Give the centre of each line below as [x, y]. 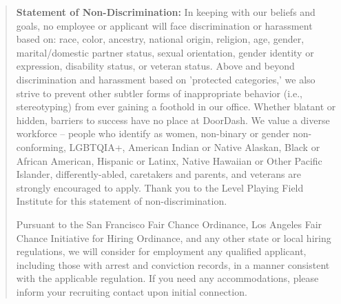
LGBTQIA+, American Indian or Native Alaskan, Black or [195, 146]
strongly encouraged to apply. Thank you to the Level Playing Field [160, 187]
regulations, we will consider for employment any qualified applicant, [161, 251]
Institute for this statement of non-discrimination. [122, 201]
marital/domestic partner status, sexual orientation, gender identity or [165, 52]
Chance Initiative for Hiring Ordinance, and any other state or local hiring [174, 237]
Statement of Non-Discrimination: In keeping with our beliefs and [166, 12]
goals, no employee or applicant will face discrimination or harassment [164, 25]
